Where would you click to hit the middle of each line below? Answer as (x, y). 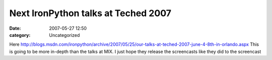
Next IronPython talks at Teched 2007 (90, 13)
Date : (15, 28)
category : (20, 35)
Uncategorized (64, 35)
